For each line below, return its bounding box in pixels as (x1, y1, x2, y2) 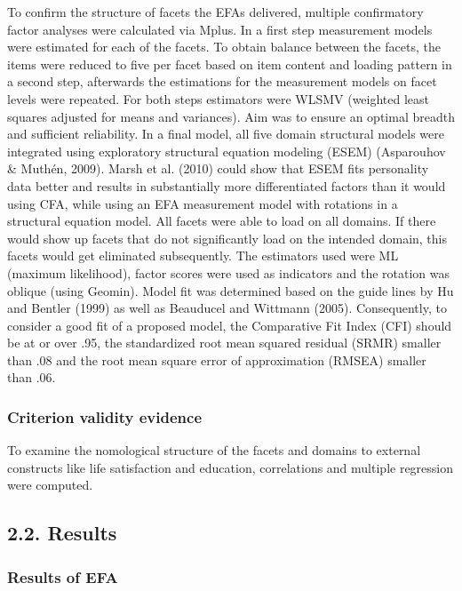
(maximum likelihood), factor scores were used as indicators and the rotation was (7, 263, 450, 282)
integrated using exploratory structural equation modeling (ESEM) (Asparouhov (7, 141, 446, 160)
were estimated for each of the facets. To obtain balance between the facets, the (7, 37, 441, 56)
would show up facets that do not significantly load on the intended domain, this (7, 228, 448, 247)
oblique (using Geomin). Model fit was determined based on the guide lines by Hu (7, 281, 454, 299)
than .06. (7, 368, 56, 387)
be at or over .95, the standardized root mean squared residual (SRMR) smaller (7, 333, 442, 352)
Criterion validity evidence (7, 405, 203, 427)
